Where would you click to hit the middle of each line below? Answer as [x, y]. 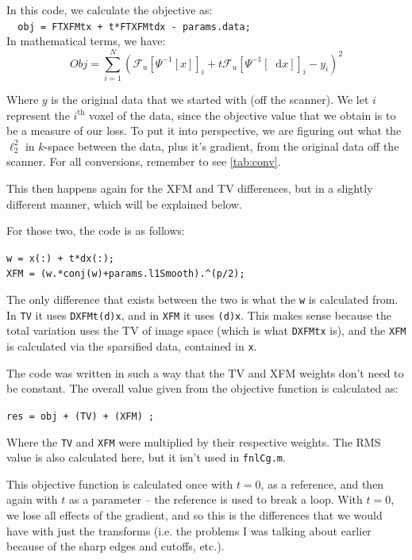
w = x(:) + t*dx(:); [61, 258]
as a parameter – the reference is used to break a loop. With [216, 499]
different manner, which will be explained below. [124, 203]
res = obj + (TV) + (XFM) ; [81, 416]
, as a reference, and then [322, 483]
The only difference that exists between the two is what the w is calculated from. [202, 299]
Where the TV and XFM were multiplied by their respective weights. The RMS [194, 441]
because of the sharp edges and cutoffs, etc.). [116, 546]
